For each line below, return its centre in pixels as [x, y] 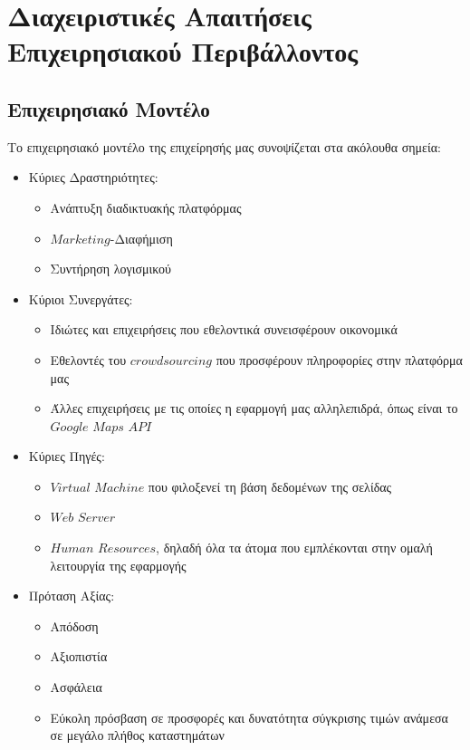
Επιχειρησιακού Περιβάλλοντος [183, 51]
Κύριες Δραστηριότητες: [93, 177]
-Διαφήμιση [141, 238]
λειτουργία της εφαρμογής [118, 565]
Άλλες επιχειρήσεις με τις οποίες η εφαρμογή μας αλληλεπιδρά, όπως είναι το [254, 408]
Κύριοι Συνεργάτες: [81, 298]
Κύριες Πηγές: [67, 456]
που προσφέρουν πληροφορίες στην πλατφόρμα [339, 359]
